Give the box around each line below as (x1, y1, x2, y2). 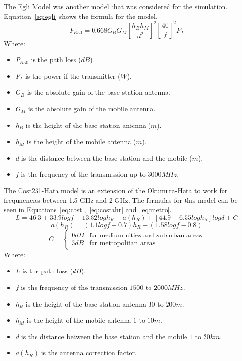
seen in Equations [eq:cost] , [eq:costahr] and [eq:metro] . (4, 204, 172, 215)
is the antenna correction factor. (41, 347, 137, 358)
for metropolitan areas (89, 239, 156, 247)
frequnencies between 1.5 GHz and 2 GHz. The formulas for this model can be (4, 195, 238, 205)
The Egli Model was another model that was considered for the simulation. (4, 1, 228, 11)
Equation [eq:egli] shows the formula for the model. (4, 11, 158, 21)
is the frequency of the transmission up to (21, 169, 146, 179)
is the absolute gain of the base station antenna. (27, 87, 171, 97)
